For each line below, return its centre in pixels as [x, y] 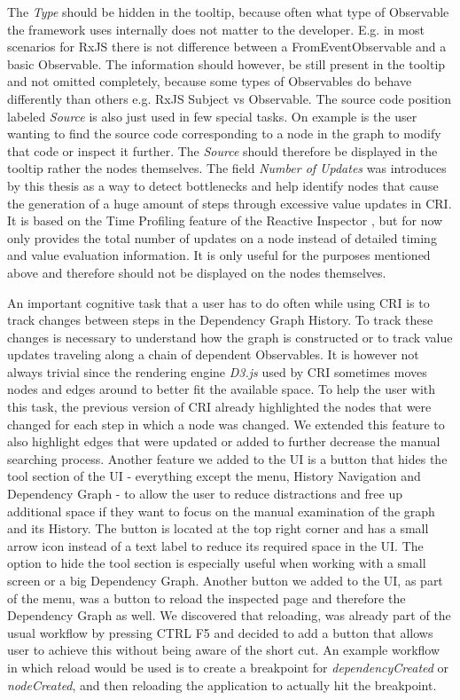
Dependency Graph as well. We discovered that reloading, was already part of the [229, 615]
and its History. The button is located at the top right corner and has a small [218, 528]
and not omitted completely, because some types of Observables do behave [210, 81]
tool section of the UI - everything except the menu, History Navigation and [214, 476]
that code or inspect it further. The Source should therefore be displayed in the [222, 150]
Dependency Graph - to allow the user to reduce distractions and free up [205, 494]
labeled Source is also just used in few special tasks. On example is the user [212, 116]
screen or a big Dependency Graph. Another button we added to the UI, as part [225, 580]
